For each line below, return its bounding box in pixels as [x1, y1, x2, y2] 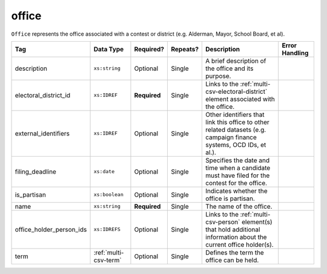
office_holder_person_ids [15, 225, 87, 233]
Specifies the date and [205, 156, 269, 165]
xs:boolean [93, 191, 124, 198]
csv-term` [93, 256, 122, 264]
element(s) [241, 218, 272, 226]
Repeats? [171, 45, 199, 53]
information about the [205, 233, 267, 241]
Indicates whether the [205, 186, 268, 195]
